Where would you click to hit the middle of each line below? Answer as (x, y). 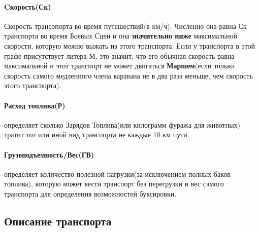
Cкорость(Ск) (28, 6)
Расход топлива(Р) (35, 105)
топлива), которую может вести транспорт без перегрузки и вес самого (114, 184)
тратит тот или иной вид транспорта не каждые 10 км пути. (97, 134)
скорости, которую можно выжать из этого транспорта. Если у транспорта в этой (130, 45)
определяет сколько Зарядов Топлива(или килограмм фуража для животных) (122, 124)
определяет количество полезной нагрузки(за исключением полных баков (117, 173)
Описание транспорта (58, 221)
